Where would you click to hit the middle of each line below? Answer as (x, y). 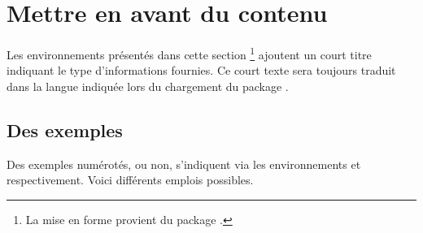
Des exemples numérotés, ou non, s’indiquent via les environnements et (184, 164)
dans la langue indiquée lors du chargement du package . (148, 86)
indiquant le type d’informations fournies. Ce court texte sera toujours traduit (201, 70)
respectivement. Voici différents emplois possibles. (130, 180)
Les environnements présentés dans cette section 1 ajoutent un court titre (189, 53)
